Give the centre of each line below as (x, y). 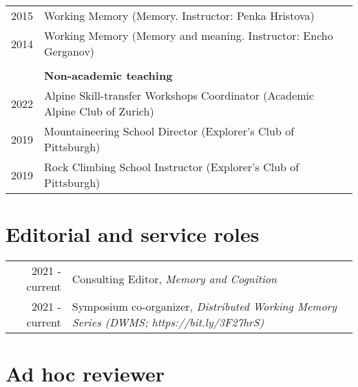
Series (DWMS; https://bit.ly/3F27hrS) (168, 322)
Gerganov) (70, 51)
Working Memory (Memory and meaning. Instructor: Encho (189, 35)
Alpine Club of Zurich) (99, 111)
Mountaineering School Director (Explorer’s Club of (169, 131)
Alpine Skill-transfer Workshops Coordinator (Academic (179, 95)
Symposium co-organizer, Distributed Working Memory (204, 307)
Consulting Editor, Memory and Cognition (175, 278)
